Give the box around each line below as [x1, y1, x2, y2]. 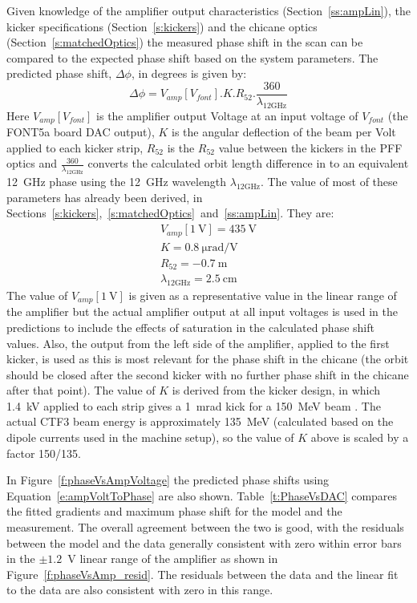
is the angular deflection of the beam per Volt [172, 123, 396, 140]
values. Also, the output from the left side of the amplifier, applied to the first [6, 334, 390, 351]
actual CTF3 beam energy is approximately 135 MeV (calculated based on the [6, 413, 394, 430]
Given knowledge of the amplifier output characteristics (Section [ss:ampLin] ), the [6, 2, 411, 18]
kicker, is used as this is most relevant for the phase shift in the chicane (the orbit [6, 350, 409, 367]
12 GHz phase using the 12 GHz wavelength [6, 173, 227, 190]
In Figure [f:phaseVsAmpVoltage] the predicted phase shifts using [6, 471, 330, 488]
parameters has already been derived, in [6, 188, 203, 205]
